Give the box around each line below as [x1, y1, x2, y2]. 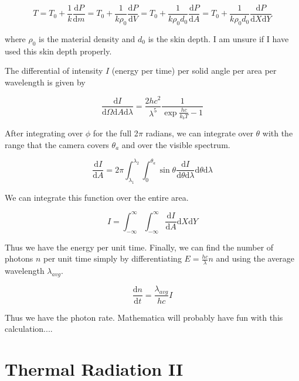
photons [5, 252, 33, 265]
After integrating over [5, 127, 83, 139]
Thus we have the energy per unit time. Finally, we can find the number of [5, 241, 274, 253]
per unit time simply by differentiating [43, 252, 182, 265]
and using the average [216, 252, 295, 265]
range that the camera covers [5, 138, 109, 150]
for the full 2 [93, 127, 138, 139]
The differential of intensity [5, 64, 103, 77]
